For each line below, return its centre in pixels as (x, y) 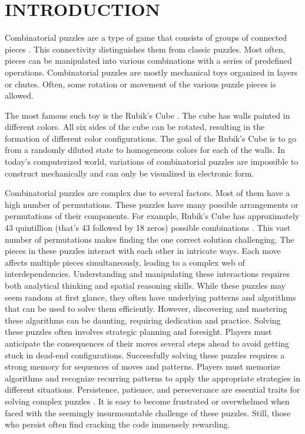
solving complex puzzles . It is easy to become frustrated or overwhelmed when (147, 401)
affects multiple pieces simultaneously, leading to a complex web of (125, 262)
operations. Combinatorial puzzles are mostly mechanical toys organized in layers (151, 72)
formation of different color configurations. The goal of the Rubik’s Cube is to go (151, 138)
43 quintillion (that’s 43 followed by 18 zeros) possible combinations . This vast (148, 228)
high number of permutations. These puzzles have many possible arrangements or (152, 204)
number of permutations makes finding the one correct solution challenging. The (150, 239)
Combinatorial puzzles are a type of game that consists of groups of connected (146, 37)
